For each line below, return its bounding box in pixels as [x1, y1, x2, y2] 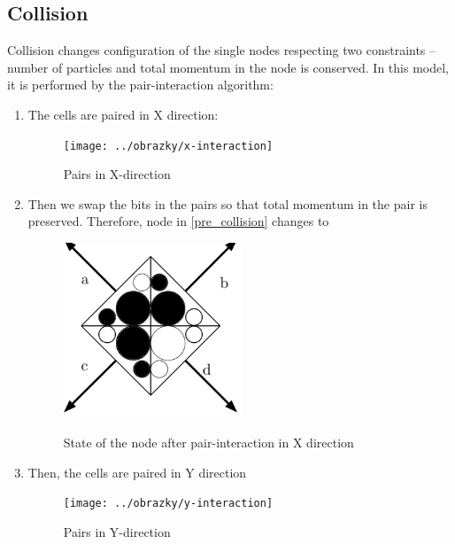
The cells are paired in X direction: [27, 105, 219, 123]
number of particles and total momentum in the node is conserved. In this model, [7, 58, 449, 76]
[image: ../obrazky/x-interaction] [63, 139, 274, 152]
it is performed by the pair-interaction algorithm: [7, 75, 274, 94]
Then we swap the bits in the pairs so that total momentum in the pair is [27, 194, 428, 213]
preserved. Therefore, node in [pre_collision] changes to [27, 212, 329, 230]
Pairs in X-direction [63, 165, 171, 183]
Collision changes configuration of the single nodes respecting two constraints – [7, 41, 436, 59]
